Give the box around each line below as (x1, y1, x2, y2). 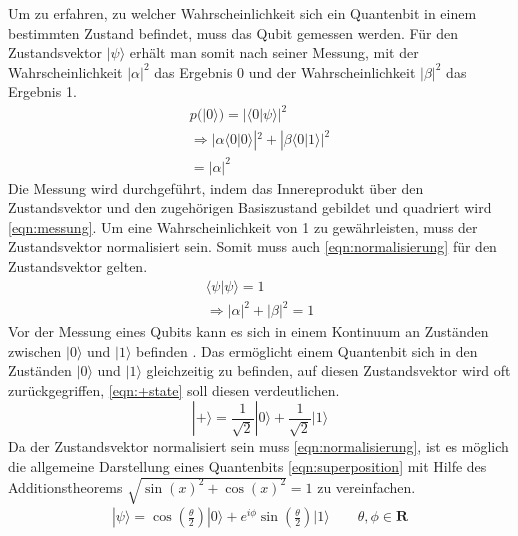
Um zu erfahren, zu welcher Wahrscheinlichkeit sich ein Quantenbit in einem (8, 3, 477, 23)
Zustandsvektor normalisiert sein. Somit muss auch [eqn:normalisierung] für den (8, 236, 497, 257)
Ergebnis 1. (8, 81, 77, 102)
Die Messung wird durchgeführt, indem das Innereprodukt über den (8, 177, 424, 198)
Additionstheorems (8, 476, 123, 497)
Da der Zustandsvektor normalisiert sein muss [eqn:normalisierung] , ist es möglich (8, 436, 509, 457)
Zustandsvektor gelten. (8, 255, 148, 276)
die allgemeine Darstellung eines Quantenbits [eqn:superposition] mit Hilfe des (8, 456, 487, 477)
